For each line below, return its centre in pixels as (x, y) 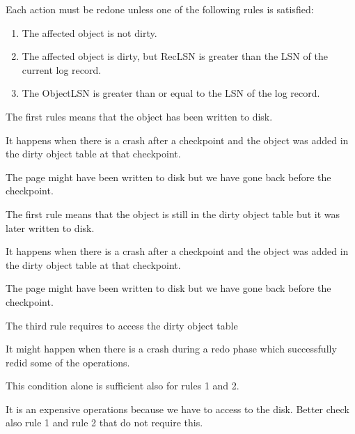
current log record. (62, 69)
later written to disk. (50, 227)
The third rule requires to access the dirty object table (122, 325)
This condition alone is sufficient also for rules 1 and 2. (123, 386)
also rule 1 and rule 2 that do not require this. (104, 423)
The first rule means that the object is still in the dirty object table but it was (173, 214)
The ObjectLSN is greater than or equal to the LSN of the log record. (171, 93)
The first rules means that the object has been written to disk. (139, 116)
